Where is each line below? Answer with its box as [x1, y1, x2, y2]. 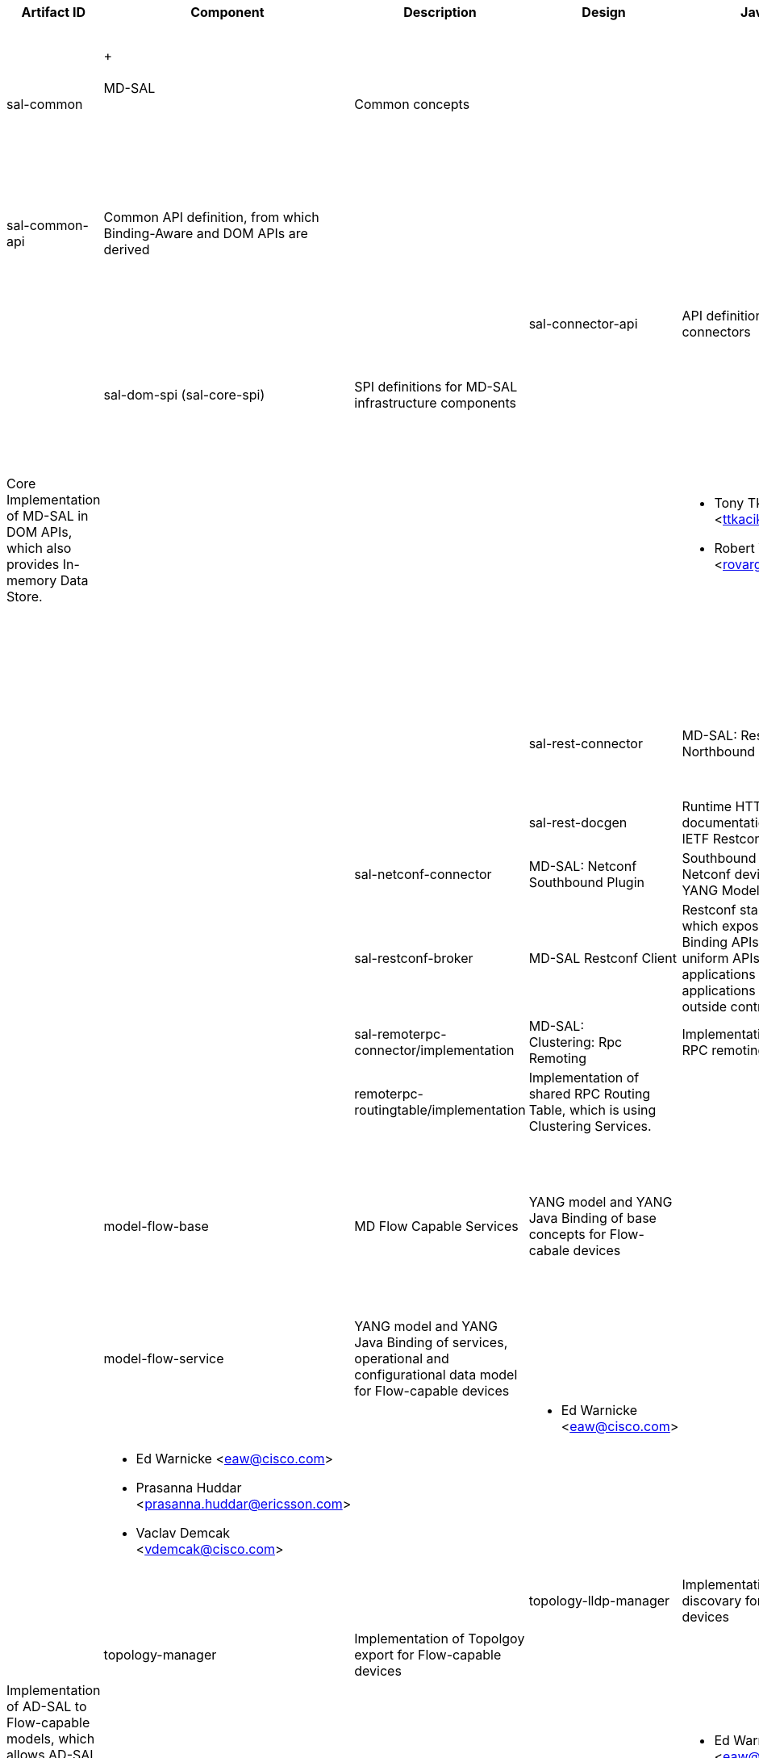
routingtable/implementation [354, 1102, 526, 1118]
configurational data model [354, 1367, 518, 1383]
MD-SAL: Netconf [528, 858, 637, 874]
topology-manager [103, 1647, 217, 1663]
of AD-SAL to [6, 1698, 87, 1714]
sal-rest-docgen [528, 814, 628, 831]
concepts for [528, 1226, 607, 1242]
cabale [528, 1242, 570, 1258]
